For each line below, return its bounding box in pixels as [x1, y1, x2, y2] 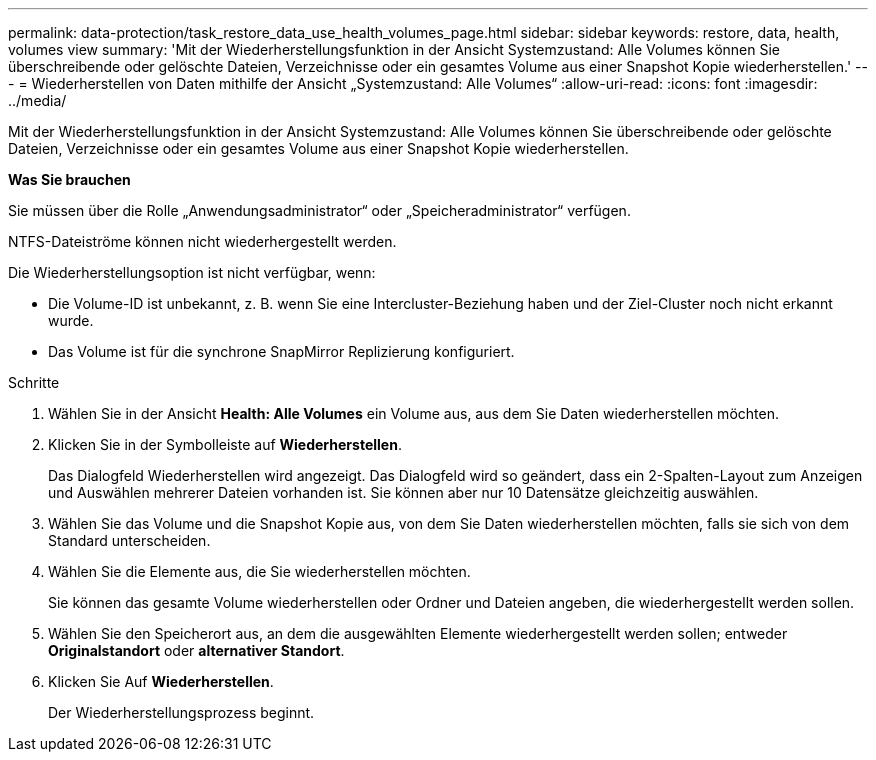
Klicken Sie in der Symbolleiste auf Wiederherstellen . [48, 436, 402, 453]
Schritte [8, 374, 60, 391]
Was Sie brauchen [8, 171, 131, 188]
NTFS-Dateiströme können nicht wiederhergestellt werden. [8, 233, 397, 250]
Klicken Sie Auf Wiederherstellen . [48, 673, 274, 690]
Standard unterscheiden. [48, 532, 211, 549]
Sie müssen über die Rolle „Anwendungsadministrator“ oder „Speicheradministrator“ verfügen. [8, 202, 631, 219]
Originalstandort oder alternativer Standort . [48, 642, 345, 659]
